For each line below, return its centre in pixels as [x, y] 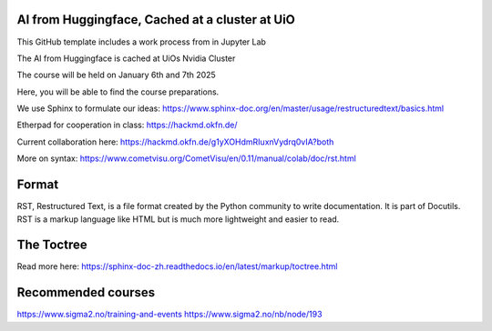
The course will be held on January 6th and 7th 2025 [116, 75]
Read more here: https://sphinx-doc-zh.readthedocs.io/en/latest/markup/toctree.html [177, 266]
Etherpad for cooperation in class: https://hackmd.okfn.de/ [127, 125]
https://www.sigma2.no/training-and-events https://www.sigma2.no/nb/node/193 [169, 315]
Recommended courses [86, 292]
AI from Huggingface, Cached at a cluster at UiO [156, 20]
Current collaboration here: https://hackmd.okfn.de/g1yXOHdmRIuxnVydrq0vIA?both [175, 142]
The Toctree [52, 245]
